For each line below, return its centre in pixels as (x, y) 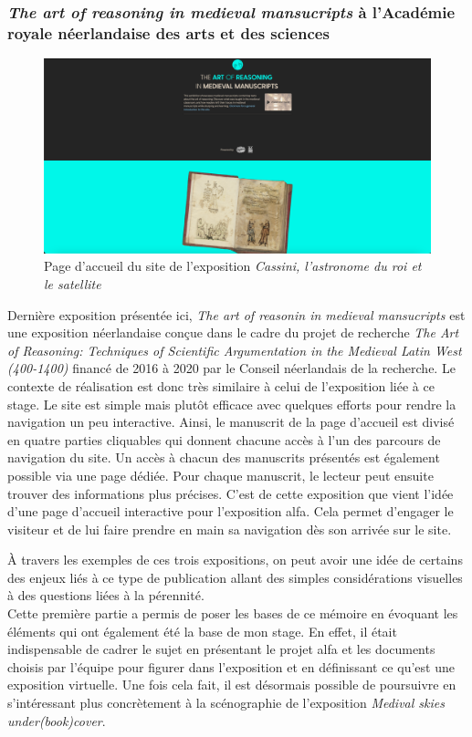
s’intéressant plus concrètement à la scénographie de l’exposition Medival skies (226, 703)
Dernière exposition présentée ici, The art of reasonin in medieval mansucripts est (236, 314)
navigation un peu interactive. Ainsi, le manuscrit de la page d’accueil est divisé (231, 422)
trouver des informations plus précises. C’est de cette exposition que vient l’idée (231, 493)
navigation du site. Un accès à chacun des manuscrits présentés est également (224, 457)
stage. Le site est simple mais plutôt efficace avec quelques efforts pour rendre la (232, 404)
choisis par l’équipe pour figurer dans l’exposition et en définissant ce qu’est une (231, 666)
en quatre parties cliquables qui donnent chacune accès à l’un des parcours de (224, 439)
